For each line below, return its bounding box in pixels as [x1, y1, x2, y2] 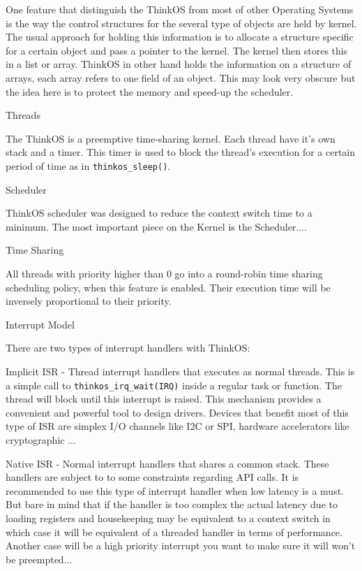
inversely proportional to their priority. [6, 294, 172, 308]
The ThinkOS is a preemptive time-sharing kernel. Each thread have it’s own [6, 131, 335, 145]
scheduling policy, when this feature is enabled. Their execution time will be [6, 280, 331, 294]
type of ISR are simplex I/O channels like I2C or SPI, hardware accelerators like [6, 419, 349, 433]
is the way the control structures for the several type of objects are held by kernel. [6, 15, 357, 30]
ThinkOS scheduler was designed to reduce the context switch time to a [6, 205, 312, 220]
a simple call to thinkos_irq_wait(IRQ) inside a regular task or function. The [6, 377, 342, 392]
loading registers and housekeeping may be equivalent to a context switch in [6, 510, 331, 525]
